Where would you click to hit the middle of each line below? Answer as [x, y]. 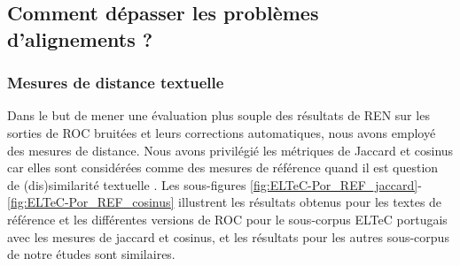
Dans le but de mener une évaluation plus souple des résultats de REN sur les [218, 115]
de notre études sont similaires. [91, 254]
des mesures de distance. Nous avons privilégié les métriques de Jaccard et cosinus [230, 150]
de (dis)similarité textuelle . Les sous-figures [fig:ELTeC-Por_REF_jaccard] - [214, 184]
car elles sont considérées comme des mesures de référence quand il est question [223, 167]
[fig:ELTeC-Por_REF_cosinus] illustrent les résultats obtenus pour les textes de [225, 202]
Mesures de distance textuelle [116, 83]
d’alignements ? [80, 38]
